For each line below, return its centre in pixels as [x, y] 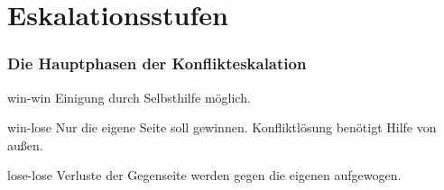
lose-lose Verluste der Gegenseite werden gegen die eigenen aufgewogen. [204, 175]
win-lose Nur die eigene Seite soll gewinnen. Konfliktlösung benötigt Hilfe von [222, 127]
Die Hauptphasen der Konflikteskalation [157, 63]
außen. [25, 145]
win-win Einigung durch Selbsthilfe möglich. [129, 97]
